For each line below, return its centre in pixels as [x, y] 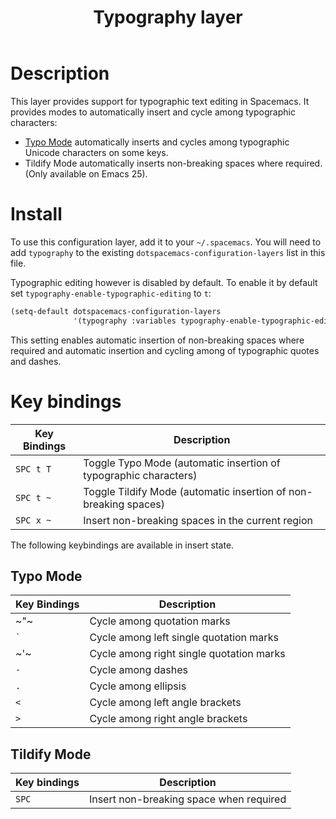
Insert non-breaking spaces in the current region [198, 520]
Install [36, 214]
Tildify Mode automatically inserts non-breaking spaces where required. [173, 163]
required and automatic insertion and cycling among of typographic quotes [165, 350]
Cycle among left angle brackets [165, 703]
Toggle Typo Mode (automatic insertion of [182, 463]
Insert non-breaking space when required [187, 799]
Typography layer [168, 17]
